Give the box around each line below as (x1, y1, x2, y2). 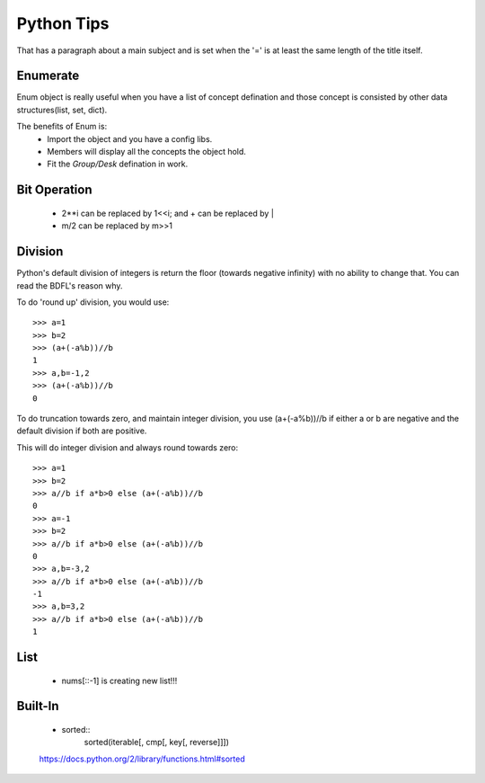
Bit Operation (16, 182, 93, 198)
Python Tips (16, 13, 110, 33)
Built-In (16, 698, 59, 714)
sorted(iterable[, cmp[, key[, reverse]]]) (84, 737, 229, 748)
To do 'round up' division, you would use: (16, 297, 170, 307)
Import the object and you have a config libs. (47, 133, 213, 144)
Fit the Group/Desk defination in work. (47, 158, 189, 170)
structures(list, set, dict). (16, 104, 108, 115)
